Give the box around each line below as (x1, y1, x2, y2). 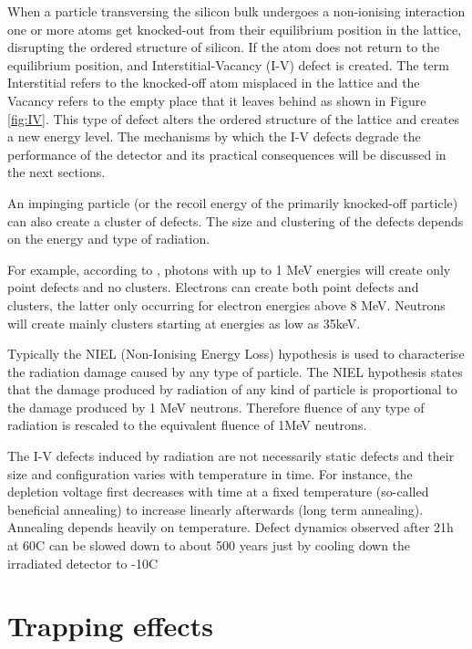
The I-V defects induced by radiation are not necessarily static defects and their (7, 446, 455, 466)
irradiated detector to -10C (7, 553, 159, 572)
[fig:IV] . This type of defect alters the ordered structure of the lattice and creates (7, 109, 459, 128)
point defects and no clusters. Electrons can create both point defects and (7, 277, 419, 297)
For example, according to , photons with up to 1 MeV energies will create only (7, 259, 451, 278)
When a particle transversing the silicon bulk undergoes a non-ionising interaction (7, 2, 466, 20)
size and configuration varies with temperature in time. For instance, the (7, 464, 413, 483)
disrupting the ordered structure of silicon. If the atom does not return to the (7, 37, 440, 57)
